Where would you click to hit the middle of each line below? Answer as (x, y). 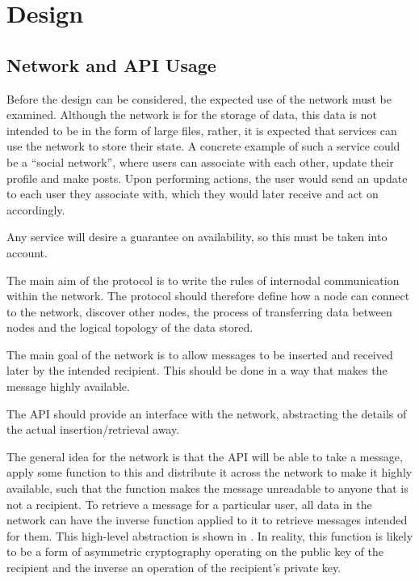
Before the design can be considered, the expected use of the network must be (199, 98)
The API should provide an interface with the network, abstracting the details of (207, 413)
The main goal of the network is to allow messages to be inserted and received (200, 354)
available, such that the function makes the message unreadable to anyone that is (207, 488)
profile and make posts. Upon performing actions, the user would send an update (207, 178)
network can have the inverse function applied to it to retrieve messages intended (207, 520)
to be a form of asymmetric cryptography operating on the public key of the (195, 551)
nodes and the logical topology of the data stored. (130, 327)
